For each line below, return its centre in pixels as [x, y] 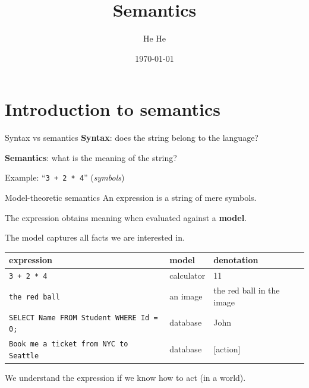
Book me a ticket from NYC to [69, 344]
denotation [236, 260]
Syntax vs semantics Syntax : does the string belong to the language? [132, 138]
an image [186, 296]
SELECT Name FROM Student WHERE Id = [83, 318]
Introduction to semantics [113, 109]
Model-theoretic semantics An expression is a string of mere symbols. [131, 198]
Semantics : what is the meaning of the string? [91, 157]
